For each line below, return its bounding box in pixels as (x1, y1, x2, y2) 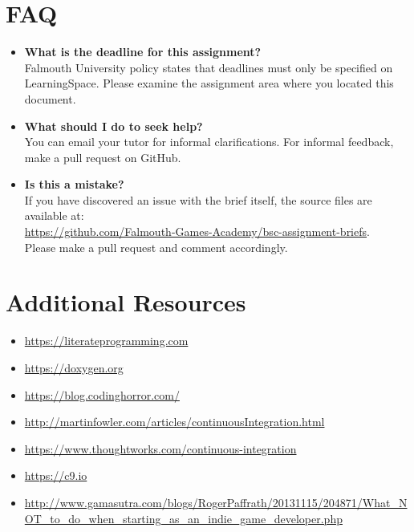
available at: (24, 207, 84, 224)
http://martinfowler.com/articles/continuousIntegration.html (24, 413, 325, 430)
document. (24, 90, 76, 107)
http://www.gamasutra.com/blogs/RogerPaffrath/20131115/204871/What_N (24, 493, 408, 510)
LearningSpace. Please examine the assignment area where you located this (24, 75, 394, 91)
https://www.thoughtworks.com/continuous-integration (24, 440, 297, 457)
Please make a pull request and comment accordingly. (24, 238, 288, 255)
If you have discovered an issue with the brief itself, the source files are (24, 191, 372, 208)
